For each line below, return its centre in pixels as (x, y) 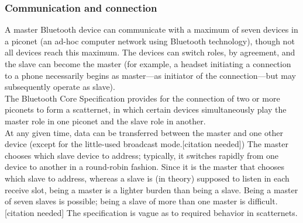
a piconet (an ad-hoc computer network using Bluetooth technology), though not (150, 41)
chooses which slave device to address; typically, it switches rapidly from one (142, 155)
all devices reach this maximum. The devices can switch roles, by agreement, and (150, 52)
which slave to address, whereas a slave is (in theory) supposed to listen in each (147, 178)
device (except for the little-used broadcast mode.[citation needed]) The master (147, 144)
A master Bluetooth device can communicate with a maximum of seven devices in (151, 29)
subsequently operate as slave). (60, 87)
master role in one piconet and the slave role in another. (105, 121)
